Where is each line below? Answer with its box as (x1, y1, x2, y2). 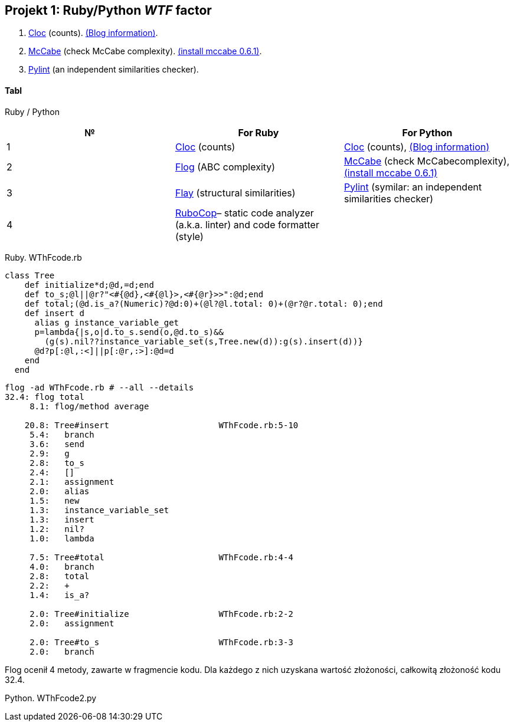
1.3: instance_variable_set (30, 505, 169, 515)
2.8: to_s (30, 458, 84, 468)
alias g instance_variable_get (34, 317, 179, 327)
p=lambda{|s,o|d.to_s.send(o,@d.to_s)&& (34, 327, 224, 337)
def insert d (24, 308, 84, 318)
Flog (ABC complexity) (175, 160, 276, 173)
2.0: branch (30, 646, 94, 656)
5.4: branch (30, 429, 94, 439)
